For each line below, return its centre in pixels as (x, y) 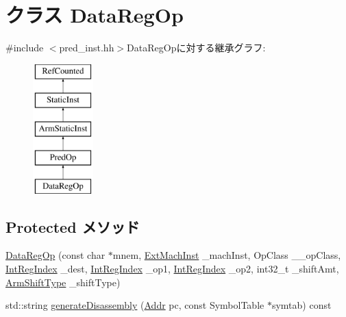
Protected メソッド (73, 226)
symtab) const (301, 305)
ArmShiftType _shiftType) (63, 282)
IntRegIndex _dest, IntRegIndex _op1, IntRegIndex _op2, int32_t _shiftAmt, (172, 269)
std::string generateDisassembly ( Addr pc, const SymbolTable (135, 305)
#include (25, 48)
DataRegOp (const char (55, 255)
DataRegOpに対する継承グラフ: (196, 48)
